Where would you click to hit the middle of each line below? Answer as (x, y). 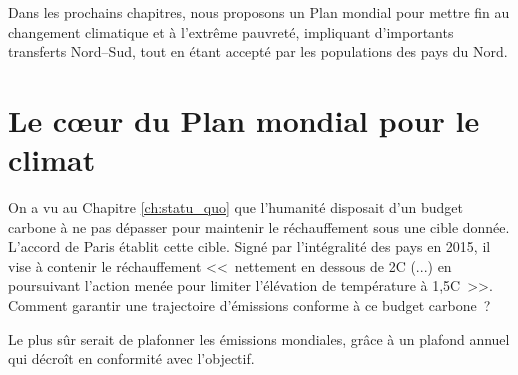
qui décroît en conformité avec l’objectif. (131, 358)
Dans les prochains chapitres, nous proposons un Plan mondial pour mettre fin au (259, 12)
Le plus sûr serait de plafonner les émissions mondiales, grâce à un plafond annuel (259, 338)
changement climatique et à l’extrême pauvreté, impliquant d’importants (231, 31)
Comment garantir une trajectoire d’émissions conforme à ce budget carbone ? (249, 305)
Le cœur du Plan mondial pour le (244, 119)
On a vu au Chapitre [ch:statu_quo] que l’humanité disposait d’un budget (235, 207)
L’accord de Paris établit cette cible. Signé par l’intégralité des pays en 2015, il (249, 246)
